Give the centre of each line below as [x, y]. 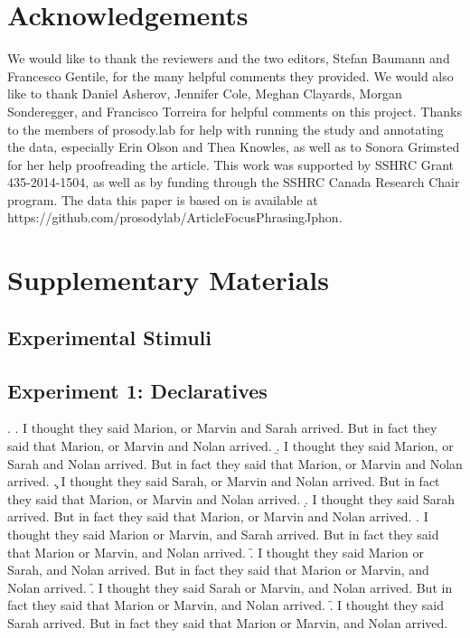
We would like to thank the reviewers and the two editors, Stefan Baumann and [229, 58]
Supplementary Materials [168, 280]
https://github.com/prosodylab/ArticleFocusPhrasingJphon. [175, 217]
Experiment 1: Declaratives [137, 390]
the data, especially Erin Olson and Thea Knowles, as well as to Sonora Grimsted [234, 147]
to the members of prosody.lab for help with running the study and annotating [226, 129]
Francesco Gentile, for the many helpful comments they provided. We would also [230, 75]
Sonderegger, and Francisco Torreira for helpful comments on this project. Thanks [235, 111]
